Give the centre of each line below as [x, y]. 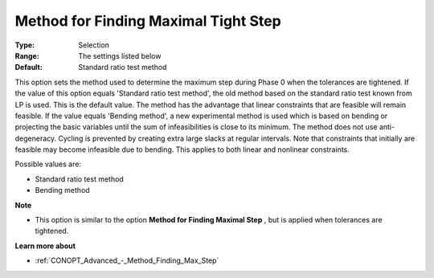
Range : [27, 55]
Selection [94, 45]
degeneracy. [36, 138]
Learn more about [45, 246]
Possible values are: [48, 164]
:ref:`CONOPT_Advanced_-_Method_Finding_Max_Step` [127, 260]
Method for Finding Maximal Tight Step [148, 21]
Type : [25, 45]
